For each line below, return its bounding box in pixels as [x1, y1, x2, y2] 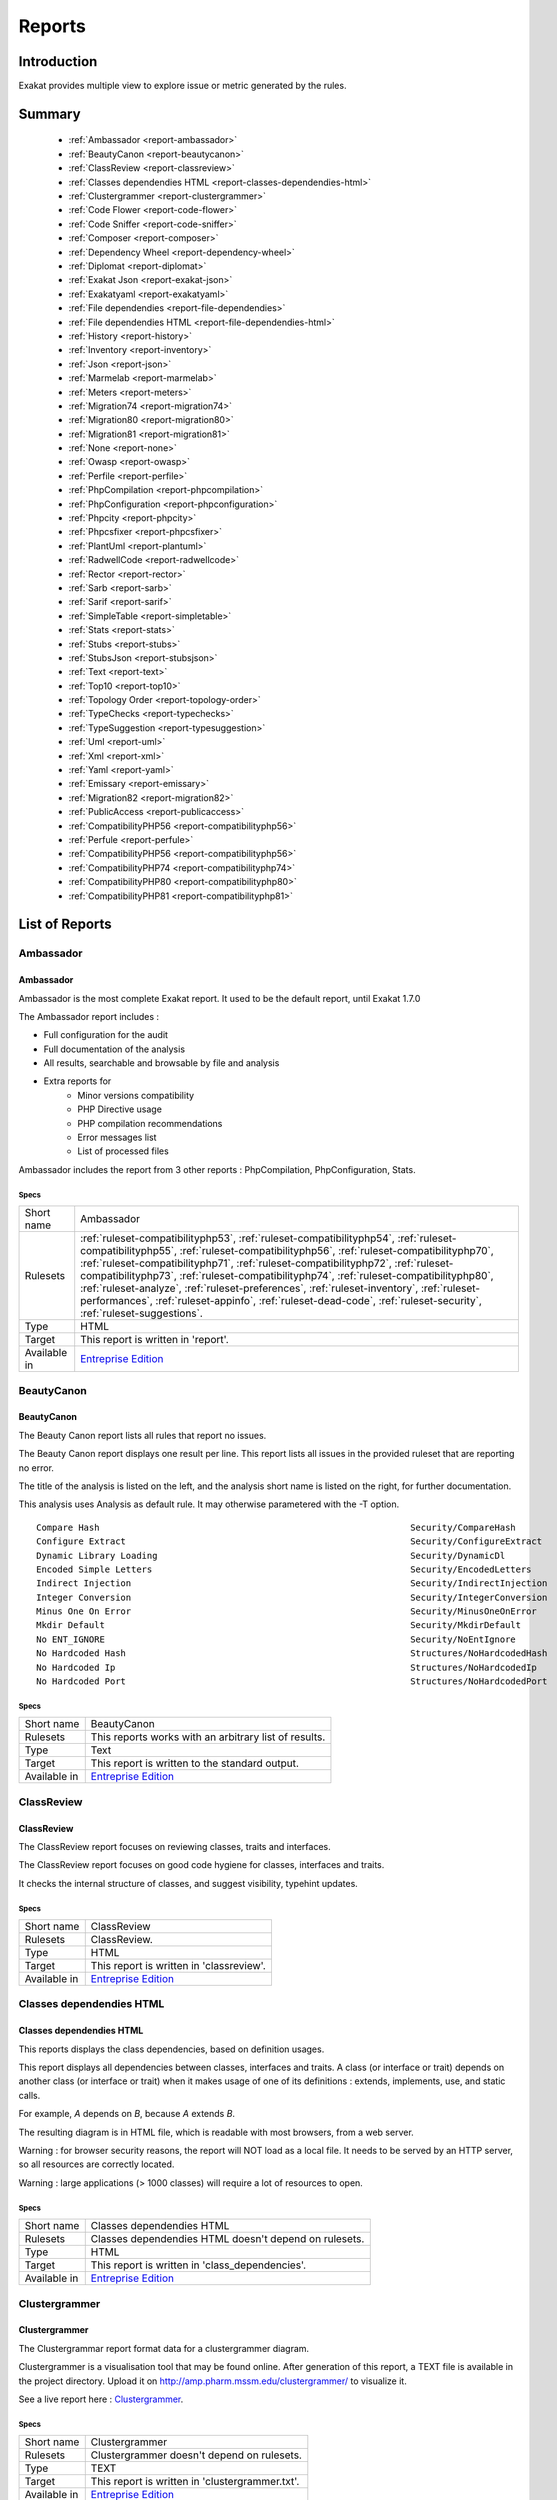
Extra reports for [43, 1075, 112, 1087]
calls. [18, 2089, 41, 2101]
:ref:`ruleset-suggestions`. [80, 1306, 204, 1320]
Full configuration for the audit [43, 1029, 169, 1041]
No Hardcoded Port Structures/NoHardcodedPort [36, 1676, 548, 1687]
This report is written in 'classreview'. [90, 1959, 267, 1973]
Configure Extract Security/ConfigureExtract [36, 1536, 543, 1547]
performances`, [80, 1294, 154, 1308]
